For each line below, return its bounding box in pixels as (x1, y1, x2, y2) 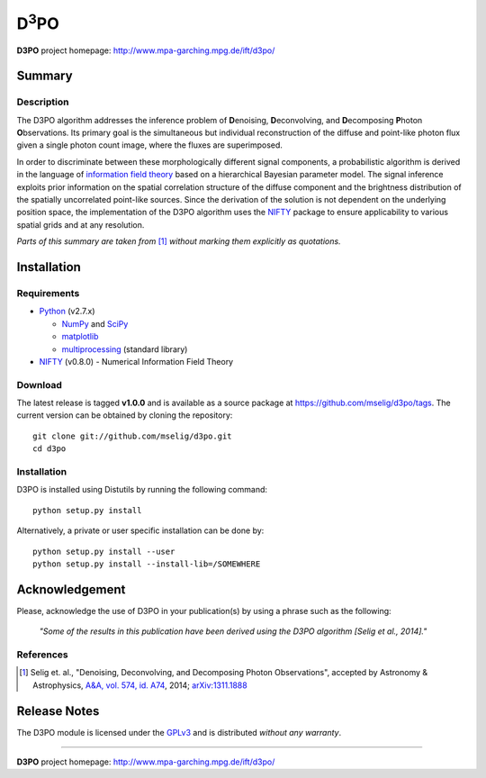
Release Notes (16, 703, 100, 719)
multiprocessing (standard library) (61, 343, 188, 355)
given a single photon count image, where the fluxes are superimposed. (16, 140, 283, 150)
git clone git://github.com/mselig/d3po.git (32, 430, 233, 441)
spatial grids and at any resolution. (16, 219, 145, 230)
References (16, 648, 68, 661)
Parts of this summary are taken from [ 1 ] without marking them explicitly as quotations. (16, 236, 341, 247)
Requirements (16, 287, 80, 299)
